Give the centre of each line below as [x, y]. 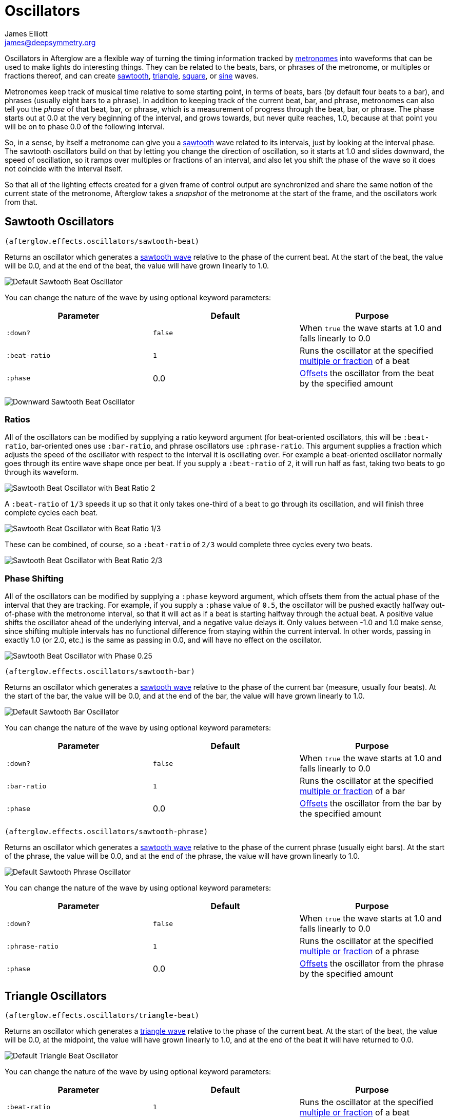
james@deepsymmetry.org [50, 42]
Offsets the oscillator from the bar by [370, 804]
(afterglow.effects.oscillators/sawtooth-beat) [102, 241]
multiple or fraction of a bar [352, 791]
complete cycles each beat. [51, 513]
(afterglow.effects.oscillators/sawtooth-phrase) [106, 832]
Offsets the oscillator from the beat [367, 373]
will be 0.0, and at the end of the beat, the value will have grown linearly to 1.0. [137, 265]
